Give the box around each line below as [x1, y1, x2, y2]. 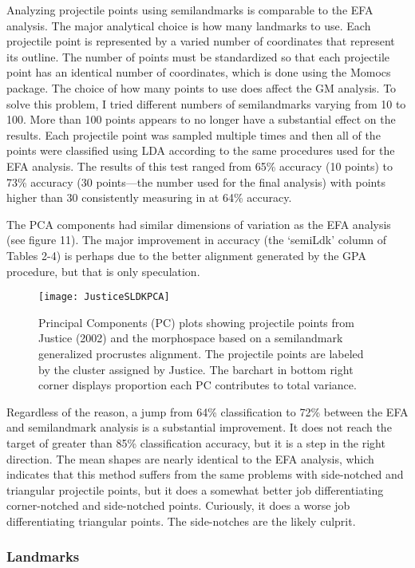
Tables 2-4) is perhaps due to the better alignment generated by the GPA [6, 247, 366, 263]
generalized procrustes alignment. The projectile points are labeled [38, 345, 364, 361]
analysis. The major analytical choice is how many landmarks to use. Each [6, 17, 371, 34]
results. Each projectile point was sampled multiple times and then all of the [6, 126, 381, 143]
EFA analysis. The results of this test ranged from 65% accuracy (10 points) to [6, 157, 393, 174]
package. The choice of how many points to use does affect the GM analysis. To [6, 79, 397, 96]
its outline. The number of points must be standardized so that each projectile [6, 48, 390, 65]
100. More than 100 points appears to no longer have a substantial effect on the [6, 111, 396, 128]
